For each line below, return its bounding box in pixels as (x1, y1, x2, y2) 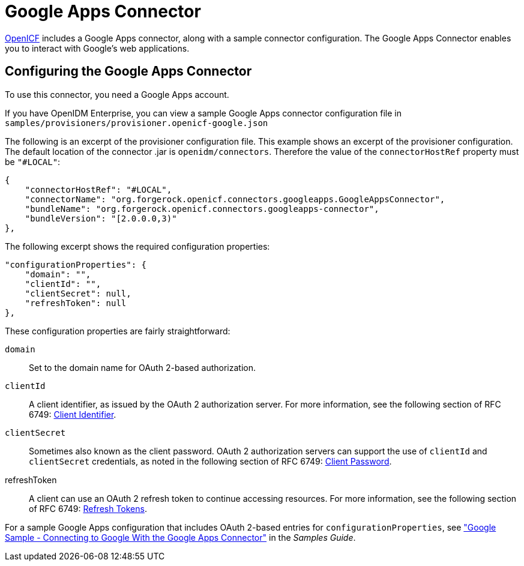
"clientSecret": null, (25, 288, 131, 298)
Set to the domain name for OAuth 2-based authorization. (29, 362, 256, 373)
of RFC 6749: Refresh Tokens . (29, 503, 147, 514)
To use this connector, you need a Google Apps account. (5, 89, 229, 100)
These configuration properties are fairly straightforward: (5, 325, 230, 336)
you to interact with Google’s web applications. (5, 43, 190, 53)
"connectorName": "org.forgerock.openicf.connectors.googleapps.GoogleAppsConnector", (25, 194, 445, 204)
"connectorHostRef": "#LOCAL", (25, 184, 172, 194)
